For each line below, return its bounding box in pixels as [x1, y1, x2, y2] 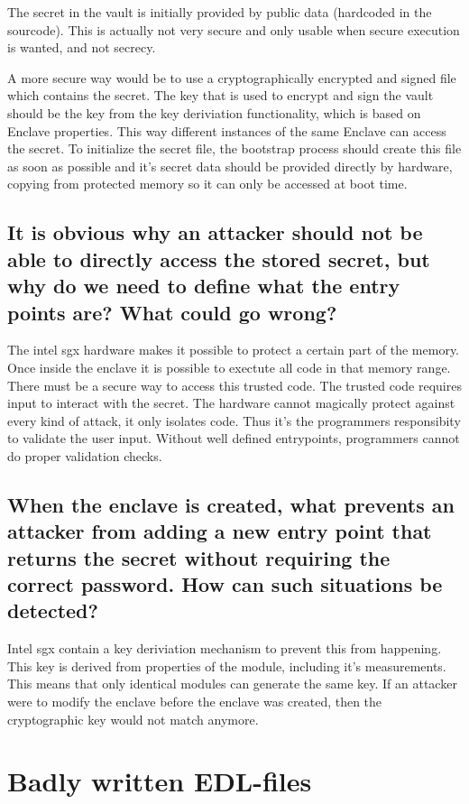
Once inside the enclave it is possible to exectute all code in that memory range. [7, 357, 451, 376]
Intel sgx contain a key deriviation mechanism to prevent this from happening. [7, 639, 442, 658]
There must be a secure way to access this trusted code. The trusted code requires [7, 375, 462, 394]
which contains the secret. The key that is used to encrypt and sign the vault [7, 86, 434, 105]
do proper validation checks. [7, 446, 162, 465]
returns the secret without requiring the [7, 543, 391, 571]
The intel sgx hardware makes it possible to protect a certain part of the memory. [7, 340, 460, 359]
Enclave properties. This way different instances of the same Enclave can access [7, 121, 446, 140]
